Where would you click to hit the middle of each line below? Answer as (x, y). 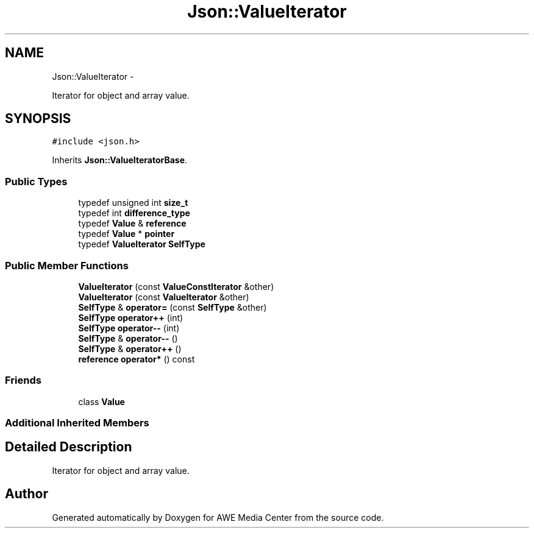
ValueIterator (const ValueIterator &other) (164, 297)
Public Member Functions (67, 265)
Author (27, 494)
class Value (101, 401)
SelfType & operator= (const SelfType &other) (173, 307)
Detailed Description (69, 447)
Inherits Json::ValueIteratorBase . (120, 160)
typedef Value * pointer (126, 234)
